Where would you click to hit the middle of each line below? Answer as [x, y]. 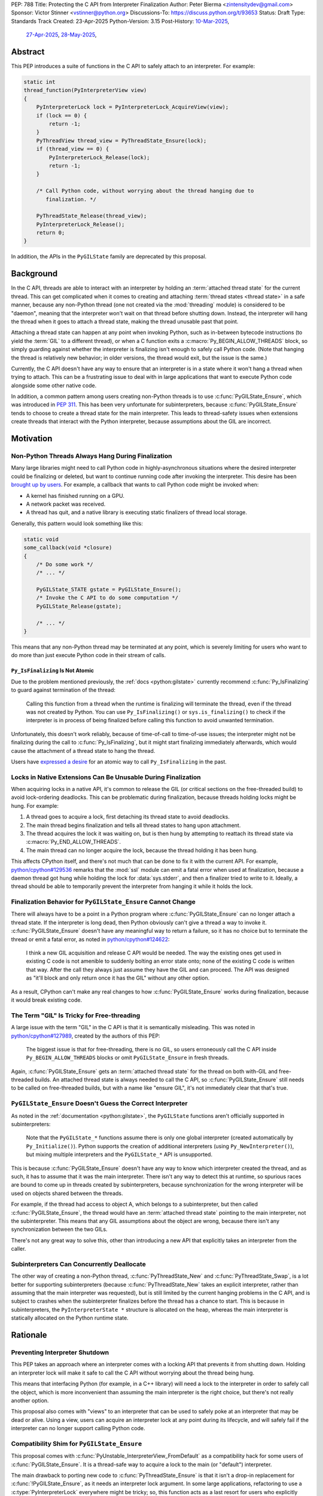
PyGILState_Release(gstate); [79, 606]
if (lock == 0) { [62, 115]
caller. [19, 1249]
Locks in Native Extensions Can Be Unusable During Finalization [106, 777]
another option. [30, 1400]
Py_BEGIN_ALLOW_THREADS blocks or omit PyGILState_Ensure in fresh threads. [127, 1058]
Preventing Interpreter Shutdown [60, 1352]
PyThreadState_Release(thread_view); [92, 216]
